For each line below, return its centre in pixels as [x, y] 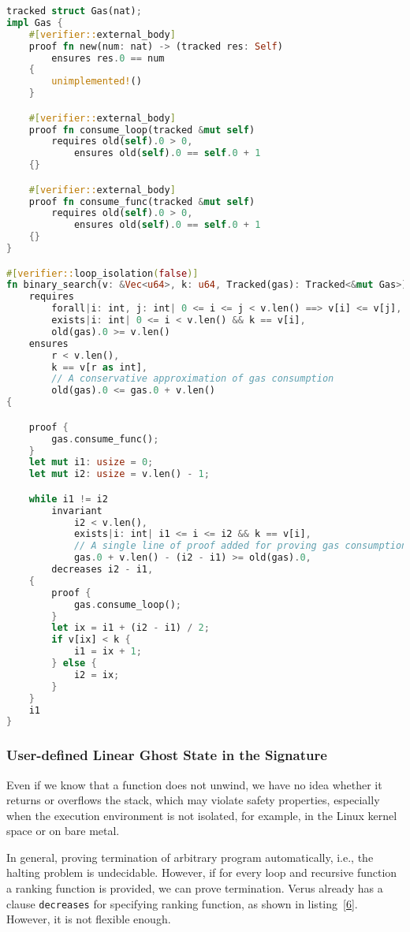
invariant [77, 511]
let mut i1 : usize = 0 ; [91, 462]
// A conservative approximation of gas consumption [193, 379]
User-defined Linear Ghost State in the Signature [167, 755]
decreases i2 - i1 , [102, 570]
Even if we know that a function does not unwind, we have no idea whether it [194, 784]
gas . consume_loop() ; [127, 604]
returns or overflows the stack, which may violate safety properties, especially [193, 800]
